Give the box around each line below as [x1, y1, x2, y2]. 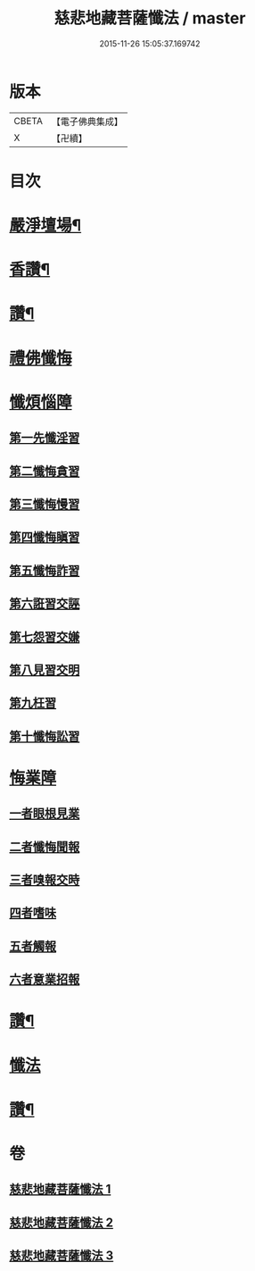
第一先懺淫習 [9, 431, 80, 446]
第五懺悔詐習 [9, 563, 80, 578]
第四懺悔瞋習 [9, 530, 80, 545]
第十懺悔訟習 [9, 729, 80, 744]
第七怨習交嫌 [9, 629, 80, 644]
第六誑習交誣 [9, 596, 80, 612]
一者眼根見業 [9, 806, 80, 822]
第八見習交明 [9, 662, 80, 677]
